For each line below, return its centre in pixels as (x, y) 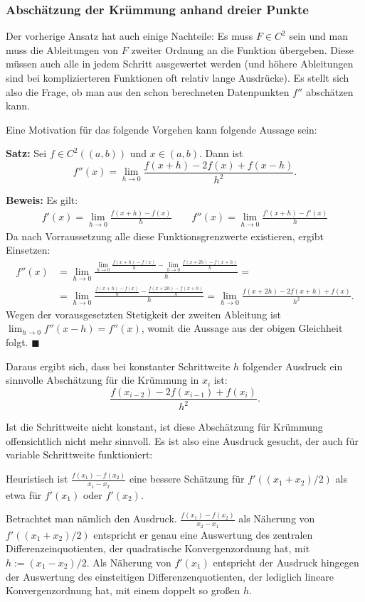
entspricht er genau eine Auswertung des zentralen (203, 534)
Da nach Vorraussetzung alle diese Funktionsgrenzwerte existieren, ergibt (165, 236)
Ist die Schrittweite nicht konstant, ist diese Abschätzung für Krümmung (164, 427)
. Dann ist (221, 153)
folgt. (17, 342)
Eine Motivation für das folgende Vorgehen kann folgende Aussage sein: (162, 129)
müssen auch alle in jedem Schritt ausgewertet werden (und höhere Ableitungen (180, 64)
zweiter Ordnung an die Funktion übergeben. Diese (242, 49)
